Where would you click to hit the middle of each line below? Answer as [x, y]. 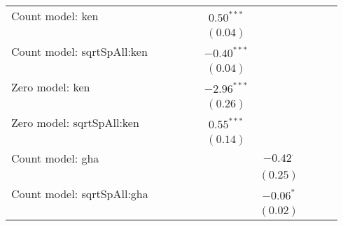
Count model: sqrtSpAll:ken [79, 51]
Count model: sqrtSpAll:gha [80, 194]
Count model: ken [55, 16]
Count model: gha [55, 158]
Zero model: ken [51, 87]
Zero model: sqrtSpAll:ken [75, 122]
